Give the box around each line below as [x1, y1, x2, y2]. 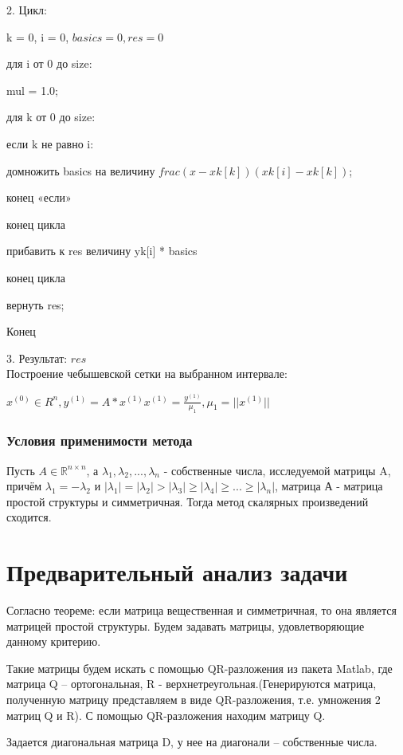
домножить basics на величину [6, 162, 155, 179]
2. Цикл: [6, 2, 47, 18]
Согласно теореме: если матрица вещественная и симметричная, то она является [6, 602, 397, 619]
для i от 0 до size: [6, 55, 92, 72]
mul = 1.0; [6, 81, 58, 98]
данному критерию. [6, 633, 101, 650]
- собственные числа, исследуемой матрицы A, [163, 462, 391, 478]
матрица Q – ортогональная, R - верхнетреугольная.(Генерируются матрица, [6, 675, 377, 692]
